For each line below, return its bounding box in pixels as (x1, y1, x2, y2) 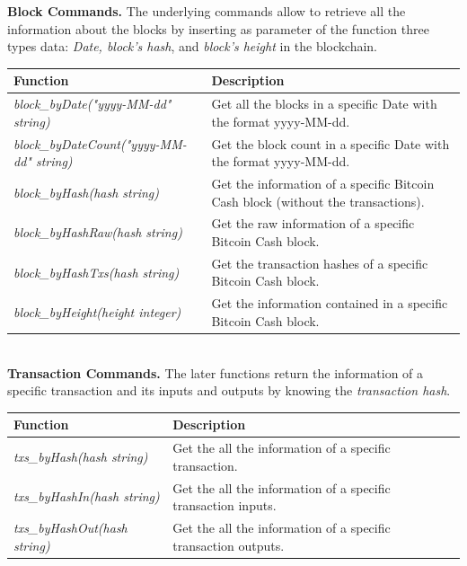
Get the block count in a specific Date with (211, 134, 450, 153)
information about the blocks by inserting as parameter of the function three (7, 19, 429, 38)
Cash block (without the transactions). (211, 191, 425, 210)
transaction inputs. (172, 496, 277, 515)
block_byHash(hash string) (13, 182, 159, 201)
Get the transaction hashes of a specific (211, 253, 428, 272)
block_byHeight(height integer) (13, 303, 181, 322)
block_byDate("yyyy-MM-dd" (13, 94, 172, 113)
